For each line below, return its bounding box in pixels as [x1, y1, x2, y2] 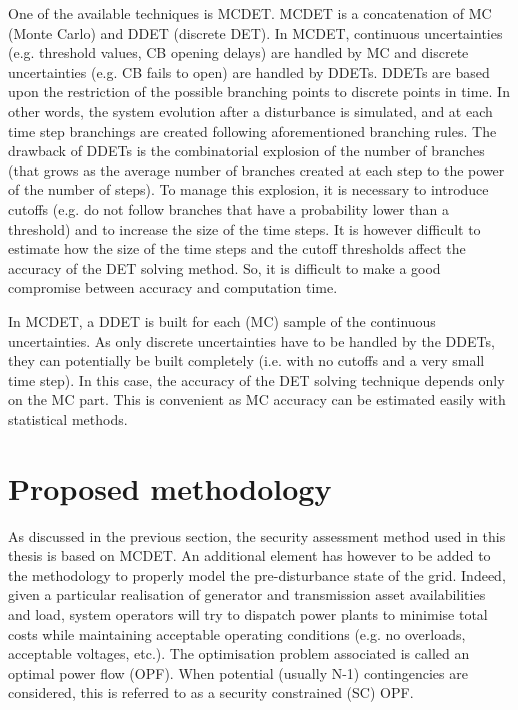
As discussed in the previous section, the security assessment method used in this [8, 525, 506, 546]
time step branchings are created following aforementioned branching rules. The [8, 120, 497, 141]
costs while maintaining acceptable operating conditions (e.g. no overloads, [8, 623, 466, 644]
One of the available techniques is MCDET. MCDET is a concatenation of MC [8, 3, 492, 23]
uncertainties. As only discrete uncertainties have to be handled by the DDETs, [8, 330, 495, 351]
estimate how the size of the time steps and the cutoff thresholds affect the [8, 238, 466, 259]
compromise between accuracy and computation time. [8, 277, 338, 298]
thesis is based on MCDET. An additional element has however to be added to [8, 545, 491, 566]
